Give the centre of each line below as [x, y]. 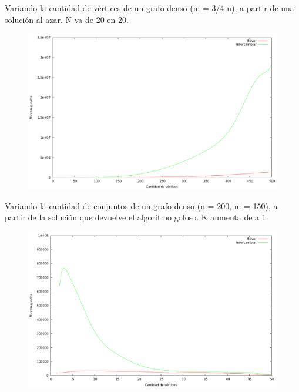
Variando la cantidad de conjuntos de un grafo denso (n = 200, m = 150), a [141, 205]
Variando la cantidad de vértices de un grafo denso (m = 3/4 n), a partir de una [149, 8]
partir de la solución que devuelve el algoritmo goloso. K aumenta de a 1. [137, 217]
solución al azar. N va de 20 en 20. [67, 19]
